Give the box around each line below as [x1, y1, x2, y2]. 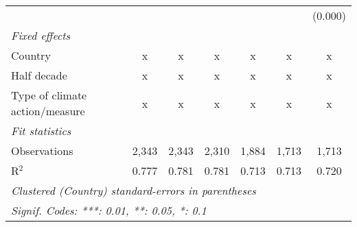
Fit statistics [11, 123, 71, 139]
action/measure [11, 103, 85, 119]
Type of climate [11, 87, 87, 103]
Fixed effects [11, 27, 71, 43]
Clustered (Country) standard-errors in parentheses [11, 182, 256, 198]
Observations [11, 143, 73, 158]
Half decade [11, 67, 67, 83]
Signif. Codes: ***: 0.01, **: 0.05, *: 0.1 [11, 202, 207, 218]
